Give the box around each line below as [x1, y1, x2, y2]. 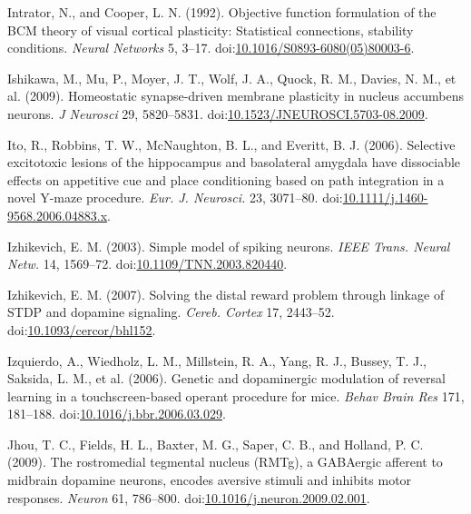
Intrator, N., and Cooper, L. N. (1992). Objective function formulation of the [7, 3, 437, 21]
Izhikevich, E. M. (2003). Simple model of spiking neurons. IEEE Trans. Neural [7, 236, 450, 255]
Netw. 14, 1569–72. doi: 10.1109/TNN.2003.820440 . [7, 254, 288, 273]
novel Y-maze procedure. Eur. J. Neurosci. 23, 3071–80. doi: [7, 188, 343, 207]
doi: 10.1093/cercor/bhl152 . [7, 320, 156, 339]
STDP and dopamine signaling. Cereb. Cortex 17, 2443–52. [7, 302, 335, 321]
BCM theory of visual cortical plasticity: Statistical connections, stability [7, 20, 414, 39]
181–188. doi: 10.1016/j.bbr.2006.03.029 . [7, 404, 226, 423]
